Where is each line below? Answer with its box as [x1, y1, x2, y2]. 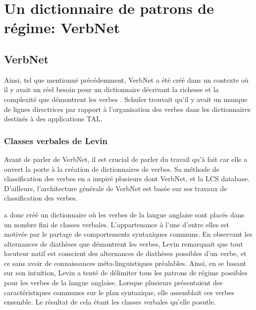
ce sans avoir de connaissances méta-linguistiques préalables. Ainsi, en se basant [4, 258, 247, 268]
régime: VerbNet [4, 17, 120, 38]
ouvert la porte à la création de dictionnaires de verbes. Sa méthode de [4, 163, 219, 174]
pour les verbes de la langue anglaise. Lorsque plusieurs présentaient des [4, 277, 223, 288]
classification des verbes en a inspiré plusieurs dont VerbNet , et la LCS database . [4, 173, 250, 184]
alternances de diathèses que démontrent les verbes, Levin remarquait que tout [4, 238, 243, 249]
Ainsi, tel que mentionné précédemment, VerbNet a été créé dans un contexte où [4, 74, 249, 85]
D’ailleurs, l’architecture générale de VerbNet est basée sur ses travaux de [4, 183, 227, 193]
